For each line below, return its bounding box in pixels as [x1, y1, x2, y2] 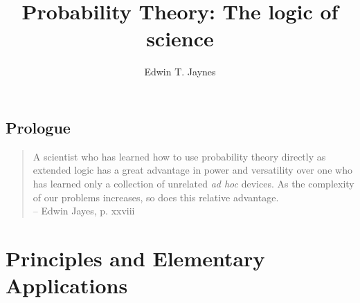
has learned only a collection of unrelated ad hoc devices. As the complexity [33, 176, 354, 190]
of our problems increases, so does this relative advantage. [33, 190, 279, 204]
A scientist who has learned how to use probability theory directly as [33, 149, 326, 163]
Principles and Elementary [6, 244, 265, 272]
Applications [6, 271, 128, 300]
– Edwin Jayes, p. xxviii [33, 203, 135, 218]
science [146, 24, 214, 53]
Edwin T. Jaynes [144, 64, 216, 79]
